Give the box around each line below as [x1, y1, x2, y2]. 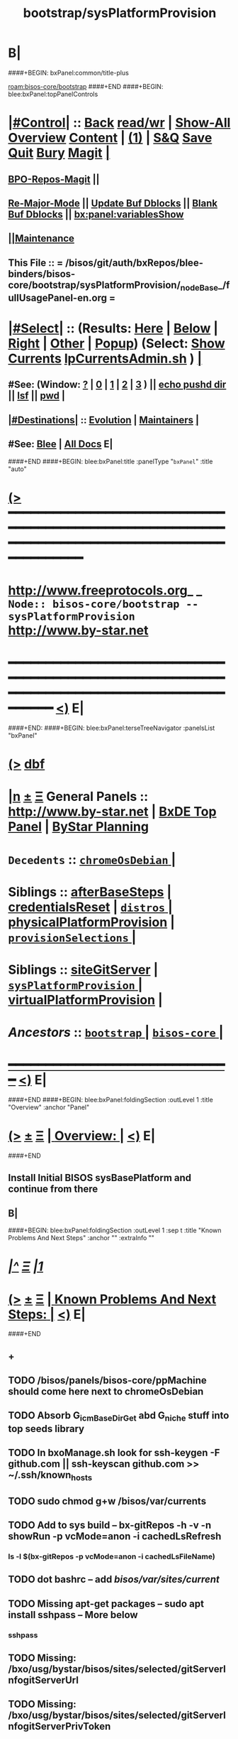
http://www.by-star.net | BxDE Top [8, 804, 217, 820]
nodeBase [180, 282, 219, 293]
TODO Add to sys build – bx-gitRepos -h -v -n [8, 1519, 212, 1531]
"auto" [8, 464, 27, 473]
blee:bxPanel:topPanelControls [8, 90, 98, 98]
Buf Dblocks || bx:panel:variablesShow [8, 208, 184, 220]
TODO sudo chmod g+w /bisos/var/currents [8, 1495, 207, 1507]
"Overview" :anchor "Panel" [8, 1103, 90, 1111]
